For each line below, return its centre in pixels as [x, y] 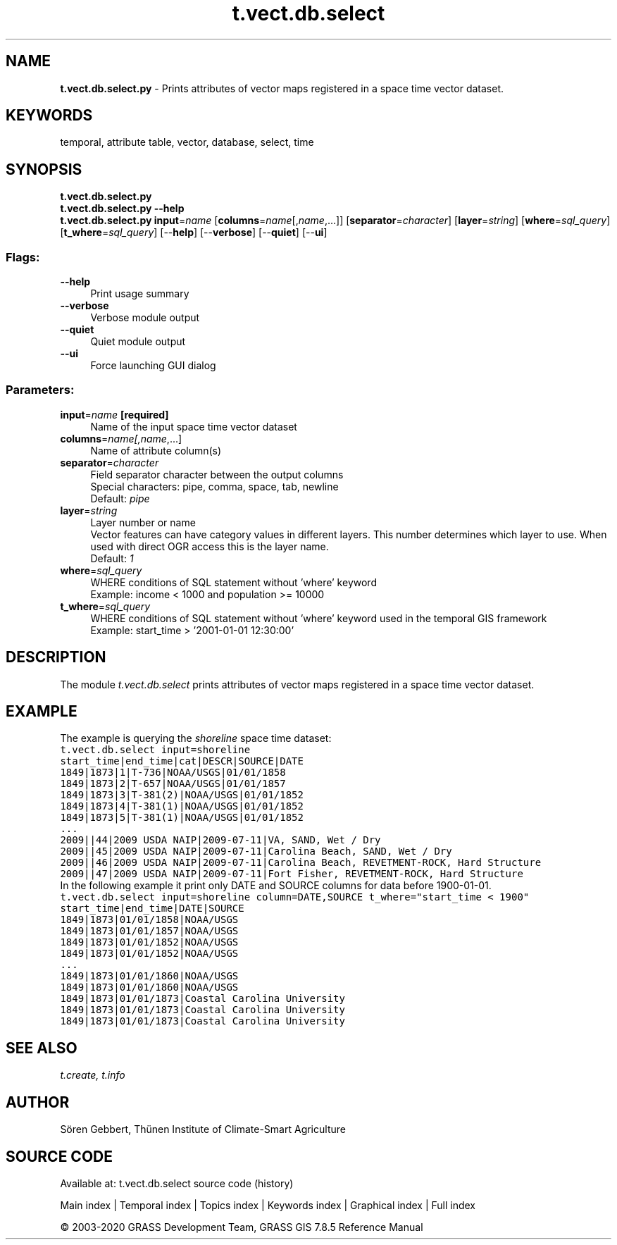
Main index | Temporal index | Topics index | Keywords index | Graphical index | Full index [268, 1205]
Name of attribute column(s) [156, 450]
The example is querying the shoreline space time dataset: [196, 738]
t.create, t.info [93, 1075]
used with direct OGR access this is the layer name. [210, 546]
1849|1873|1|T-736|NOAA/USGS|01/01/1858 [173, 773]
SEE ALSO [42, 1048]
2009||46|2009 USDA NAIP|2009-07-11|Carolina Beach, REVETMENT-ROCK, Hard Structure [301, 863]
